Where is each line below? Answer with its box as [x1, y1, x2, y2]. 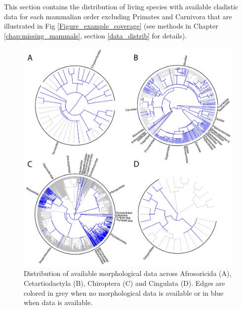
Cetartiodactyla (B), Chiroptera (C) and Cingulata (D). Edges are [24, 277, 225, 288]
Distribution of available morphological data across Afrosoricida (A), [24, 268, 232, 278]
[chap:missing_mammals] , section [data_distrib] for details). [4, 30, 187, 40]
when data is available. [24, 297, 93, 308]
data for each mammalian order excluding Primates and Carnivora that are [4, 11, 232, 21]
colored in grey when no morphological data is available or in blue [24, 287, 224, 298]
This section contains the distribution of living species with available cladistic [4, 1, 239, 11]
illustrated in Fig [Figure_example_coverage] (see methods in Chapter [4, 21, 218, 31]
